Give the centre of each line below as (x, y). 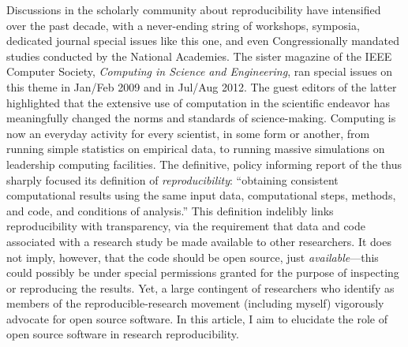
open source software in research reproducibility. (123, 334)
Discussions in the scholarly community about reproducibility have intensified (194, 9)
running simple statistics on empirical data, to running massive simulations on (196, 149)
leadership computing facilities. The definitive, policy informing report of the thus (204, 164)
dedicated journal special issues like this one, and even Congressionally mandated (203, 41)
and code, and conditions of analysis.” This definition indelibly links (170, 210)
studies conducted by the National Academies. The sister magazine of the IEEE (199, 56)
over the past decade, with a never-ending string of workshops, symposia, (183, 25)
